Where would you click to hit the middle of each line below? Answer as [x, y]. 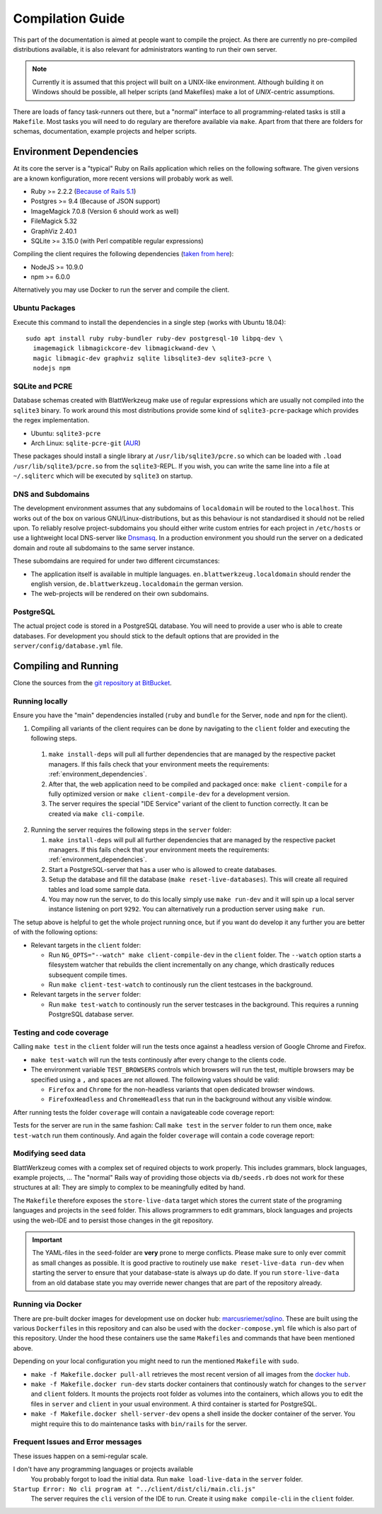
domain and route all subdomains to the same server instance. [104, 548]
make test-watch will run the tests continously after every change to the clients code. [158, 1060]
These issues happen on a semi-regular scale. [81, 1456]
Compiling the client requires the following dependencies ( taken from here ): [123, 254]
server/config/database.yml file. [68, 646]
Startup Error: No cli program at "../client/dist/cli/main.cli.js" [134, 1489]
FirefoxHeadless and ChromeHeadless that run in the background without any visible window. [190, 1099]
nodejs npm [52, 368]
